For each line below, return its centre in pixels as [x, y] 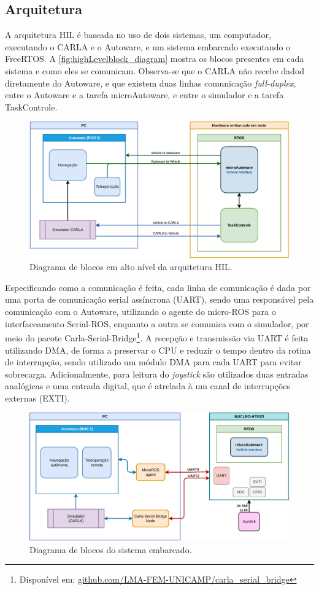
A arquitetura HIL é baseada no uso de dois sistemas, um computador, [138, 35]
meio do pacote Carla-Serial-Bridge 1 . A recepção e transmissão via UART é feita [157, 337]
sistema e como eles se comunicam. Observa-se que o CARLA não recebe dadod [155, 70]
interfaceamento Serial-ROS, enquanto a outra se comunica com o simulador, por [157, 323]
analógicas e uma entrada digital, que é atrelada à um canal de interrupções [148, 386]
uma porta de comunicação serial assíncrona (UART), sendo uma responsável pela [159, 299]
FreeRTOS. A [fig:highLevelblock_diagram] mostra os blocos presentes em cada [155, 59]
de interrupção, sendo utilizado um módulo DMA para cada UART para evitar [153, 362]
